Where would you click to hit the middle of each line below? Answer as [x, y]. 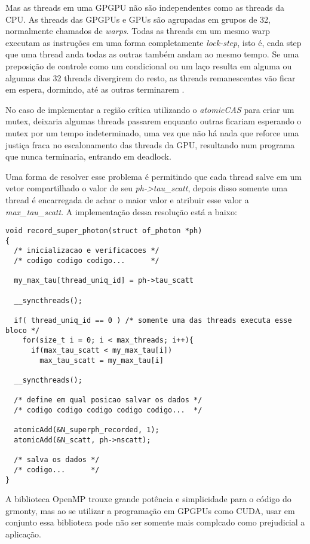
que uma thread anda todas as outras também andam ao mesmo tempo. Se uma [152, 54]
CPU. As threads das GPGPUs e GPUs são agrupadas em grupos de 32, [138, 19]
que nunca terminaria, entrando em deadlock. [88, 156]
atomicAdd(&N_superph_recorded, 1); [87, 430]
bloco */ [23, 330]
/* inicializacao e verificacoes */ [87, 251]
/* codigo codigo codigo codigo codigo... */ [108, 410]
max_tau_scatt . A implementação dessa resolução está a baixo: [121, 211]
